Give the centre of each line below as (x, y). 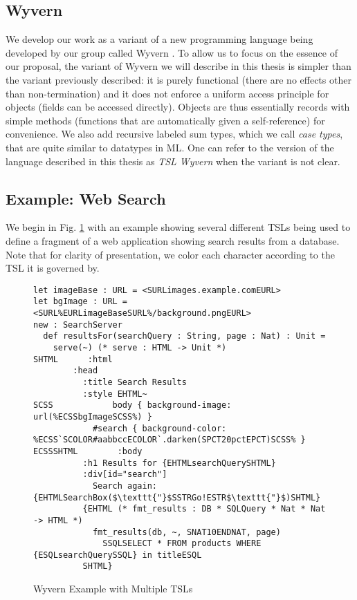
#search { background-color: (159, 428)
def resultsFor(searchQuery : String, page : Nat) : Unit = (184, 336)
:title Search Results (135, 382)
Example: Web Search (86, 198)
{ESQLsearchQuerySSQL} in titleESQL (118, 555)
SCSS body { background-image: (132, 405)
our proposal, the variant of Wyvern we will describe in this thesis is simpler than (178, 66)
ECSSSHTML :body (88, 451)
